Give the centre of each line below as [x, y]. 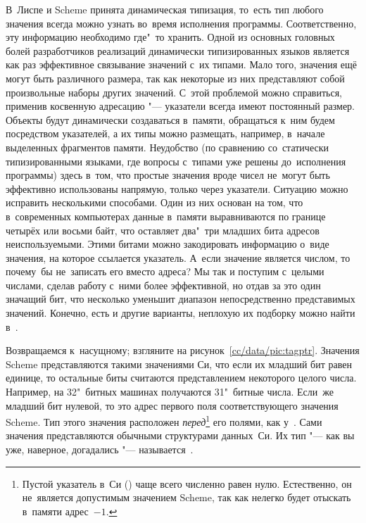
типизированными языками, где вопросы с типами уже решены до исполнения [176, 161]
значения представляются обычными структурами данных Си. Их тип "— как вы [180, 435]
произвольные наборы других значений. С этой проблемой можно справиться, [174, 92]
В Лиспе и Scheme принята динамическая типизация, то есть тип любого [165, 9]
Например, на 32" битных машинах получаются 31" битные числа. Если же [170, 392]
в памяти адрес [55, 511]
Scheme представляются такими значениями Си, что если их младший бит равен [179, 364]
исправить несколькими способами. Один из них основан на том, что [154, 202]
